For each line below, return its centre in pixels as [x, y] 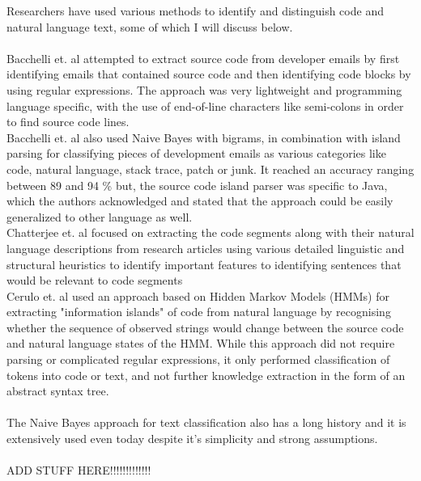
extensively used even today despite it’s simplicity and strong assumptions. [192, 439]
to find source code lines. [68, 122]
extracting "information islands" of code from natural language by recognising [199, 312]
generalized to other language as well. [100, 216]
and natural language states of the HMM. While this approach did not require [201, 343]
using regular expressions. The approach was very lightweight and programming [204, 89]
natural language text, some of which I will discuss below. [150, 26]
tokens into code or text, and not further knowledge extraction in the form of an [206, 375]
